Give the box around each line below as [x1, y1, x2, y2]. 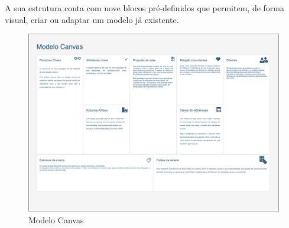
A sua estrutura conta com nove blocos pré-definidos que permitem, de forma [5, 2, 284, 14]
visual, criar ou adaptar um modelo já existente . [5, 13, 179, 25]
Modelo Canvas [28, 213, 84, 226]
